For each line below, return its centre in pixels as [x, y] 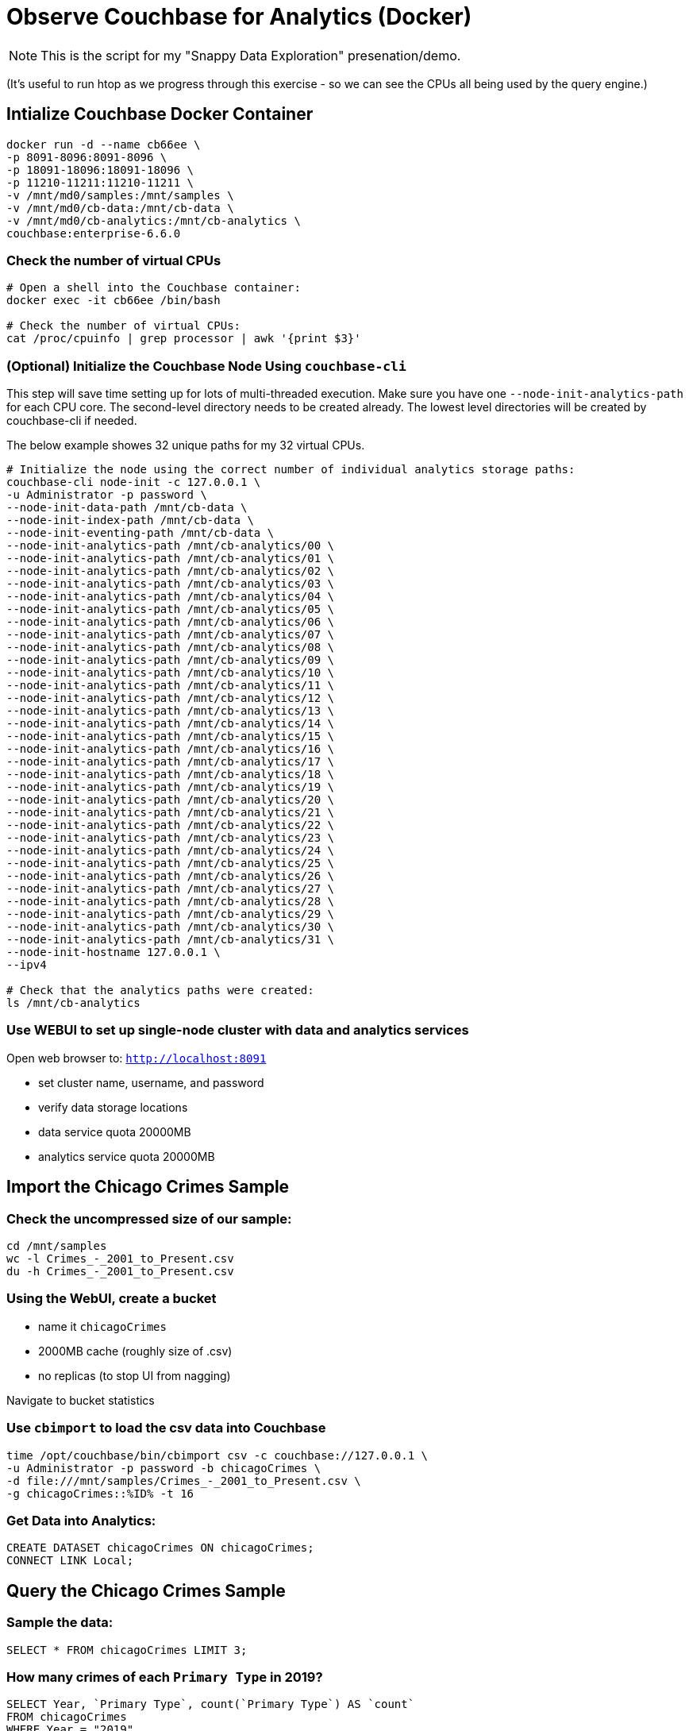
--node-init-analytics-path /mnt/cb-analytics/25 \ [171, 864]
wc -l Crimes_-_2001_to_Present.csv [120, 1259]
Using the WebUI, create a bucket [112, 1299]
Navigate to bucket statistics [81, 1400]
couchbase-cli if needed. [72, 421]
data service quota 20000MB [115, 1132]
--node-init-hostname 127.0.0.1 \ [114, 952]
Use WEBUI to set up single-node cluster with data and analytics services [238, 1030]
